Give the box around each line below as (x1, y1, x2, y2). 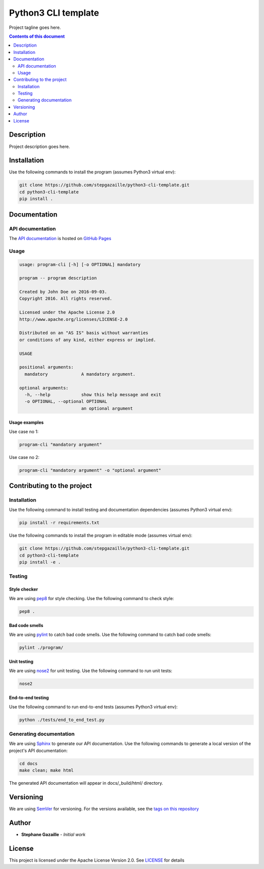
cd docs (19, 761, 38, 766)
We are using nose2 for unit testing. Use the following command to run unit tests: (9, 668, 173, 674)
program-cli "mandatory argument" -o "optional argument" (19, 467, 161, 473)
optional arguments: (19, 385, 68, 390)
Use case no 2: (9, 454, 40, 460)
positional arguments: (19, 364, 74, 370)
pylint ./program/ (19, 645, 64, 650)
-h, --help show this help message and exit (24, 392, 161, 397)
